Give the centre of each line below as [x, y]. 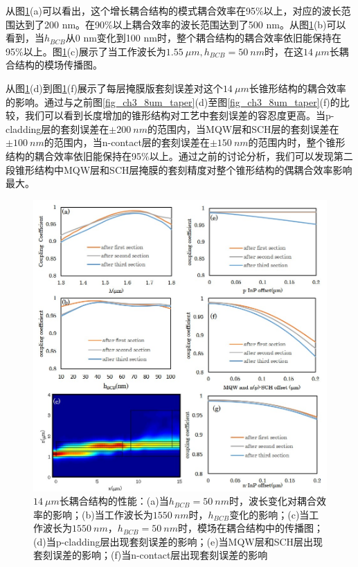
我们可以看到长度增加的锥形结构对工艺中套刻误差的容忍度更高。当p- [179, 115]
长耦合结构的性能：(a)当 [114, 501]
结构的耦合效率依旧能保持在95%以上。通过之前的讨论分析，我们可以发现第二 [179, 155]
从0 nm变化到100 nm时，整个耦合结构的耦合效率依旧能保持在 [203, 38]
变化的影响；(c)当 [269, 514]
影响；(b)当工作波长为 [102, 514]
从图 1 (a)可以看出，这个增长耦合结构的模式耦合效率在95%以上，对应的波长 [173, 10]
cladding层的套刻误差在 [57, 128]
